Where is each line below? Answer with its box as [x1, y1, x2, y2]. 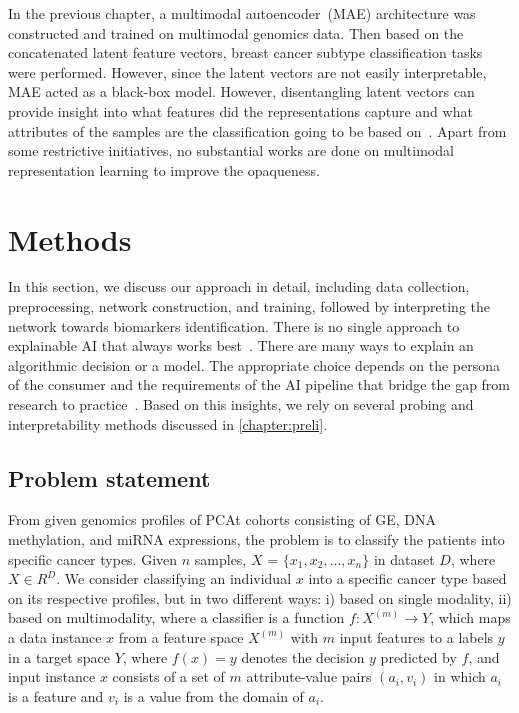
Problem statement [8, 462, 211, 493]
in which [434, 666, 486, 687]
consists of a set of [112, 666, 225, 687]
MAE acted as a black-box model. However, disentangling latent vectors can [8, 81, 475, 102]
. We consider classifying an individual [56, 568, 292, 589]
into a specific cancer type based [308, 568, 507, 589]
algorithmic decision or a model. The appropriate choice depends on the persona [8, 354, 500, 375]
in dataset [373, 548, 435, 569]
